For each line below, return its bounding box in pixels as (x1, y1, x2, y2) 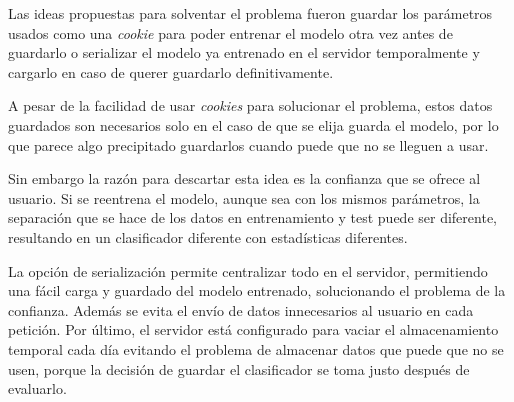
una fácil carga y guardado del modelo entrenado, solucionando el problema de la (8, 280, 506, 301)
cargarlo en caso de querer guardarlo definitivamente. (8, 61, 334, 82)
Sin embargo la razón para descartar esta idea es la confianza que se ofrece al (8, 168, 481, 189)
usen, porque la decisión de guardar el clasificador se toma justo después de (8, 358, 470, 379)
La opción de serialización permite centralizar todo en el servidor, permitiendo (8, 260, 488, 281)
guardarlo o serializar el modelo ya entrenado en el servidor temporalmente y (8, 42, 480, 63)
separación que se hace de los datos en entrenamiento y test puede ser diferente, (8, 207, 497, 228)
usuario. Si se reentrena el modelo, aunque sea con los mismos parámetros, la (8, 187, 480, 208)
